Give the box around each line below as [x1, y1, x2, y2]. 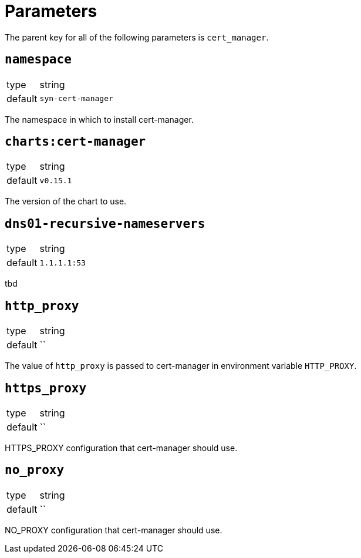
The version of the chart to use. [5, 196, 127, 207]
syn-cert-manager [39, 94, 113, 103]
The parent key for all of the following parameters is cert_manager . [5, 32, 269, 42]
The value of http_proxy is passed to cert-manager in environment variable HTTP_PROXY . [5, 361, 357, 371]
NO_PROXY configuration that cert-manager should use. [5, 525, 222, 535]
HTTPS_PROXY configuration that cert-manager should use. [5, 442, 238, 453]
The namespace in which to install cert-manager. [5, 114, 194, 125]
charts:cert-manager [5, 135, 146, 149]
